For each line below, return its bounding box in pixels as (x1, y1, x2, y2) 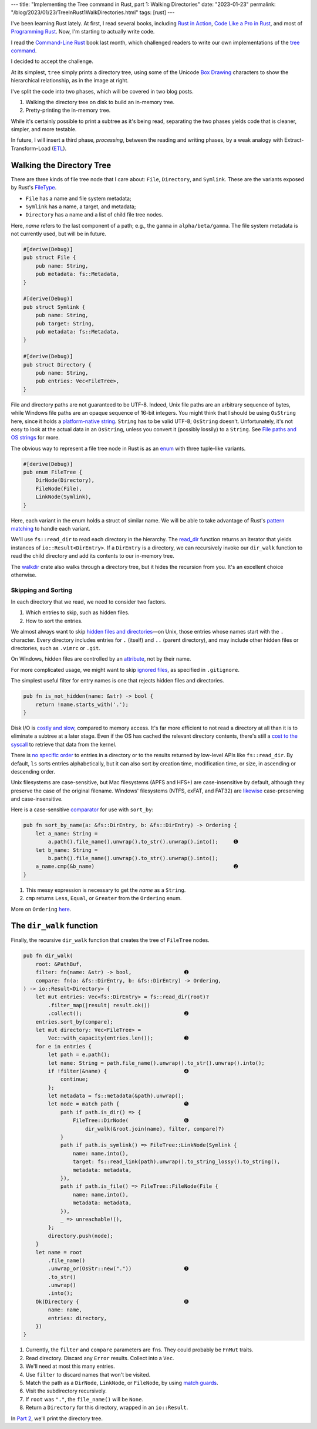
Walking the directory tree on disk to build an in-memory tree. (25, 98, 175, 105)
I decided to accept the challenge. (11, 58, 94, 65)
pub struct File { (23, 254, 76, 261)
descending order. (11, 768, 55, 775)
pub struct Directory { (23, 361, 92, 368)
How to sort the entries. (25, 617, 83, 624)
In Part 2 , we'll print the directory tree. (11, 1415, 103, 1422)
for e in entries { (35, 1043, 92, 1050)
